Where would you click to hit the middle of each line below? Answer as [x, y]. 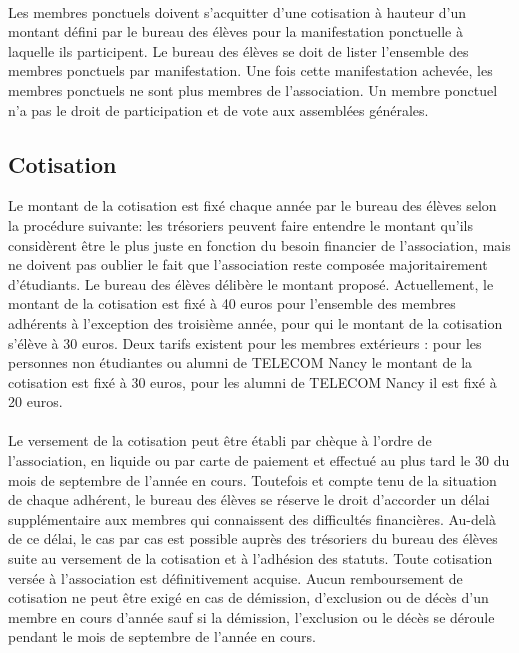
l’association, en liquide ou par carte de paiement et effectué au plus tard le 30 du [259, 460]
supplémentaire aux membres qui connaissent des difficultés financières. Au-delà [252, 518]
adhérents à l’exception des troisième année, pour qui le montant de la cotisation [255, 322]
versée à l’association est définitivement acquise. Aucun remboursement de [235, 577]
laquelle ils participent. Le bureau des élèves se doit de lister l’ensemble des [238, 50]
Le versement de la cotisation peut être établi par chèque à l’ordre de [220, 440]
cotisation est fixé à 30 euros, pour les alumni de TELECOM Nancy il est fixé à [252, 381]
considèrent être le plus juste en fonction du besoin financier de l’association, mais [259, 244]
